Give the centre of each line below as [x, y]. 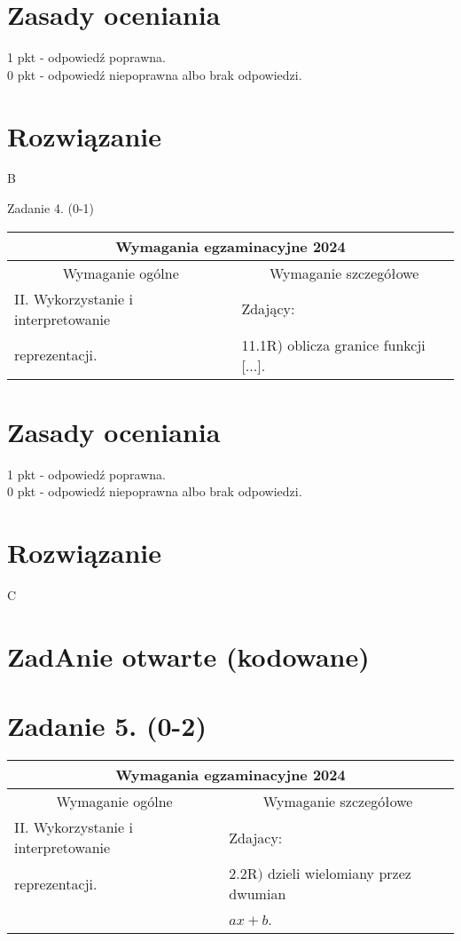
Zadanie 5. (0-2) [107, 726]
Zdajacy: [256, 837]
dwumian [258, 894]
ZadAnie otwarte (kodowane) [188, 656]
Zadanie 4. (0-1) [51, 208]
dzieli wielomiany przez [340, 874]
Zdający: [268, 309]
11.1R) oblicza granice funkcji [333, 344]
